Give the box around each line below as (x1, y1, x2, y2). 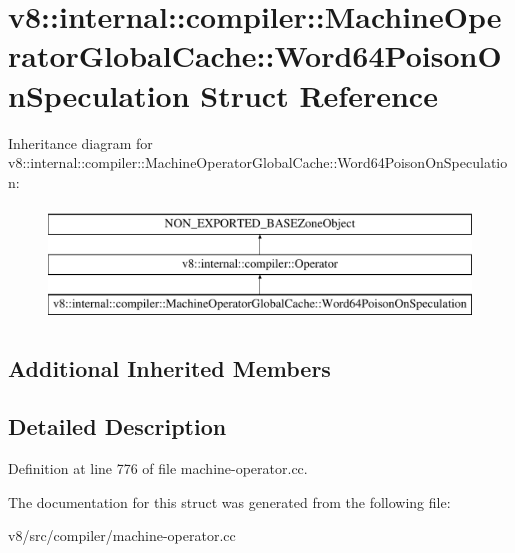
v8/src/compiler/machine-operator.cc (8, 525, 236, 546)
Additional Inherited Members (8, 352, 331, 383)
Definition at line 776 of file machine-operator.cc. (8, 458, 308, 479)
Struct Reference (200, 74, 438, 115)
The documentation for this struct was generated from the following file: (8, 491, 451, 512)
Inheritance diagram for (8, 132, 153, 153)
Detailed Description (8, 411, 227, 442)
